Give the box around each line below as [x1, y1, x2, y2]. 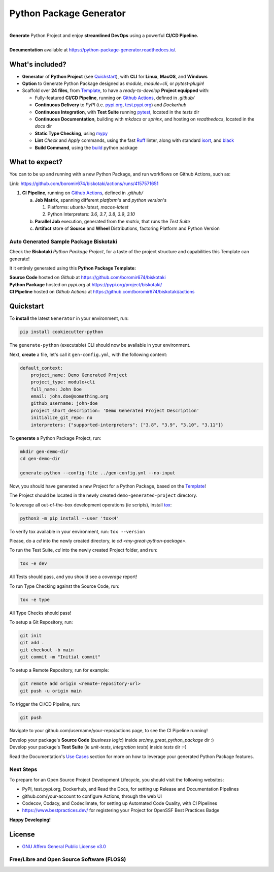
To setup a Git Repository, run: [9, 619, 73, 625]
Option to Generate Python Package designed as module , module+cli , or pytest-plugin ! [22, 80, 205, 86]
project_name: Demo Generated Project [30, 372, 127, 378]
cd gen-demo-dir [20, 456, 61, 461]
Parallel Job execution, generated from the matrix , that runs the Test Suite [35, 218, 190, 224]
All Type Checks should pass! [9, 610, 72, 616]
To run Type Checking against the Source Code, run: [9, 583, 120, 589]
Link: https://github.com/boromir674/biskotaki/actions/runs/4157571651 [9, 181, 159, 187]
